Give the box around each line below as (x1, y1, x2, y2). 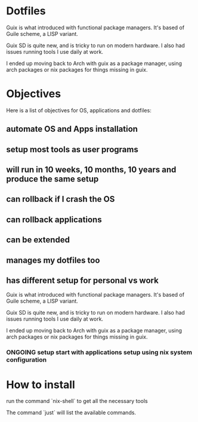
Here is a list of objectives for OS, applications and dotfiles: (6, 106, 152, 114)
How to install (6, 378, 76, 392)
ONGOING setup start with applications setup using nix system (6, 348, 193, 356)
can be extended (6, 235, 70, 245)
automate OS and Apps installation (6, 124, 138, 134)
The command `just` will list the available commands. (6, 409, 136, 416)
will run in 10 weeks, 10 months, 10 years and (6, 165, 177, 175)
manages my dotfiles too (6, 255, 100, 265)
